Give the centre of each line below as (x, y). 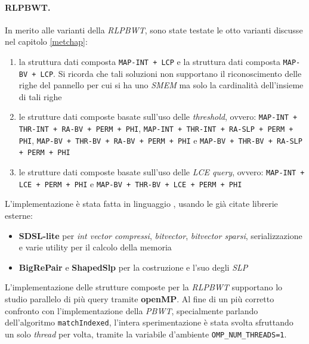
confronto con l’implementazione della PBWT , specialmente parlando (132, 310)
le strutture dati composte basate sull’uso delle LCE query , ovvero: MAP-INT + (162, 172)
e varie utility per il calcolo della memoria (95, 247)
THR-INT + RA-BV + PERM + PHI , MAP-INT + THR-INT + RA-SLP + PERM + (156, 128)
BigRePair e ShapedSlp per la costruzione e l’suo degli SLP (133, 267)
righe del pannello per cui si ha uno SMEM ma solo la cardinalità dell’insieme (161, 85)
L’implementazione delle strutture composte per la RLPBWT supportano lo (144, 287)
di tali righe (40, 96)
